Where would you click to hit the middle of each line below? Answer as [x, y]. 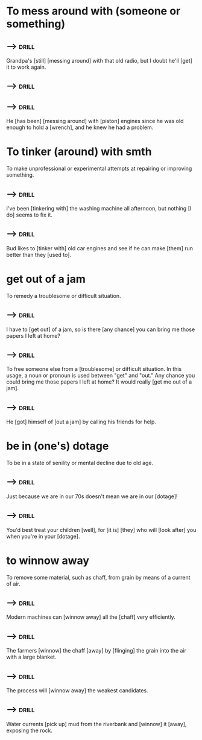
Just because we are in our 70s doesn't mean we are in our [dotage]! [92, 496]
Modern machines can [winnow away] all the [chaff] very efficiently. [91, 617]
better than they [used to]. [39, 255]
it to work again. [26, 67]
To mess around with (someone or [93, 11]
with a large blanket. [31, 657]
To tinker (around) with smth [79, 152]
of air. [14, 584]
